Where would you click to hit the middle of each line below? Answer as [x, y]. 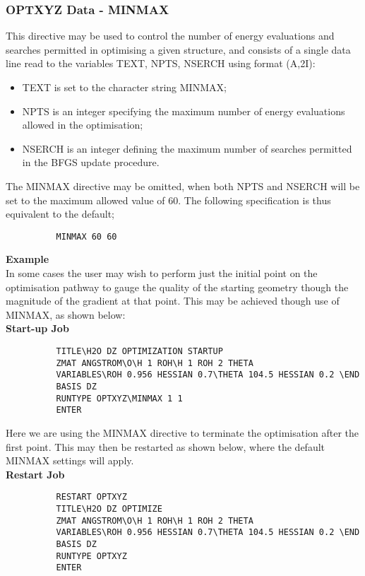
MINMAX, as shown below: [66, 314]
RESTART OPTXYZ [91, 497]
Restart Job [35, 474]
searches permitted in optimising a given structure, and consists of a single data [178, 49]
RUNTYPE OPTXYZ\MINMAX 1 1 [119, 398]
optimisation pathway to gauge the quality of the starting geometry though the [177, 287]
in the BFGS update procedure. [91, 162]
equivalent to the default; [60, 214]
